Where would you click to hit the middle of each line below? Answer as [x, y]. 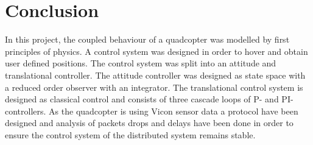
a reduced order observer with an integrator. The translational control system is [154, 87]
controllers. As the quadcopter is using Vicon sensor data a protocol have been [152, 111]
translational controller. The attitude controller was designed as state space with [155, 75]
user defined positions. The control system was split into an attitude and [141, 63]
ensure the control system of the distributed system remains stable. [130, 134]
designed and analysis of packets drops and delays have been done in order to [149, 123]
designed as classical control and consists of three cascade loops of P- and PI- [149, 99]
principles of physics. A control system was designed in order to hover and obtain [156, 51]
